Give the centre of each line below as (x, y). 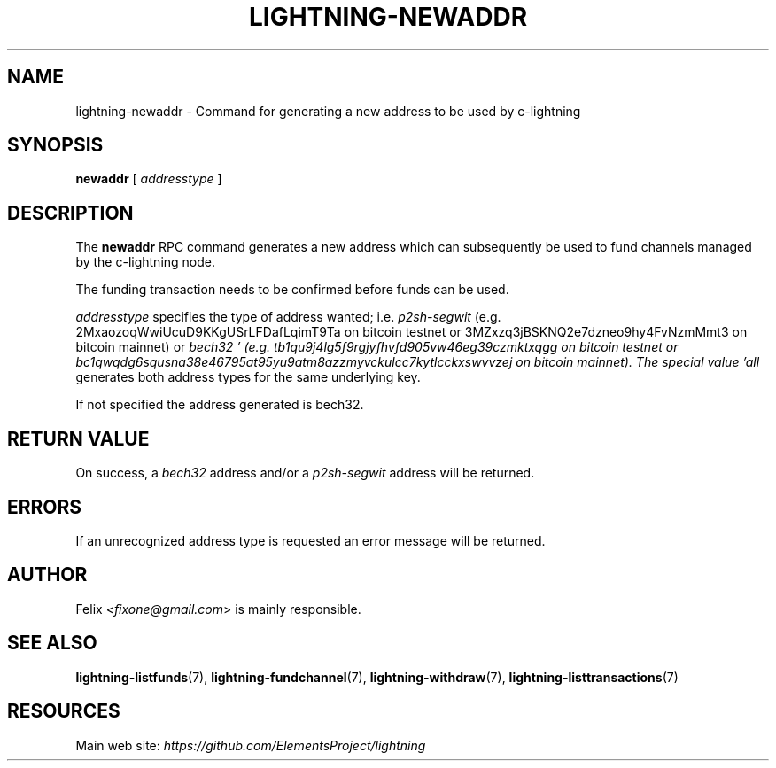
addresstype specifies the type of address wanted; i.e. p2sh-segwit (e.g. (288, 317)
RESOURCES (64, 711)
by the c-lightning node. (146, 262)
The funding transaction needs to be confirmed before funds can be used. (292, 290)
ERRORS (45, 507)
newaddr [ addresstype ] (149, 179)
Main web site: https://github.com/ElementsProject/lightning (251, 745)
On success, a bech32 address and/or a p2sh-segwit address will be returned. (305, 473)
